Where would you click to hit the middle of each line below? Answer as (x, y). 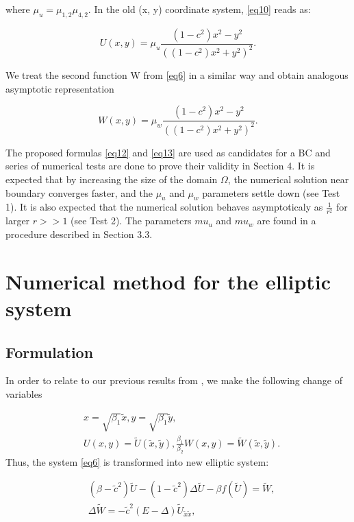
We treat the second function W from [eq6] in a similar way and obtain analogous (177, 75)
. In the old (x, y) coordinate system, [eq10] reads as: (199, 9)
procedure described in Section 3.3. (79, 234)
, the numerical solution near (288, 179)
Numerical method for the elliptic (168, 281)
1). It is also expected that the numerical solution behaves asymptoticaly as (164, 207)
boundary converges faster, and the (79, 192)
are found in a (287, 221)
